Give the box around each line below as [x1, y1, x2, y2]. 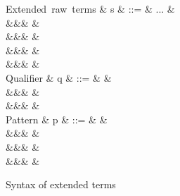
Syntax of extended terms [6, 177, 116, 192]
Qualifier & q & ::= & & [6, 70, 112, 85]
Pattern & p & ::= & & [6, 111, 108, 126]
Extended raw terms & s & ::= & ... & [6, 1, 175, 16]
